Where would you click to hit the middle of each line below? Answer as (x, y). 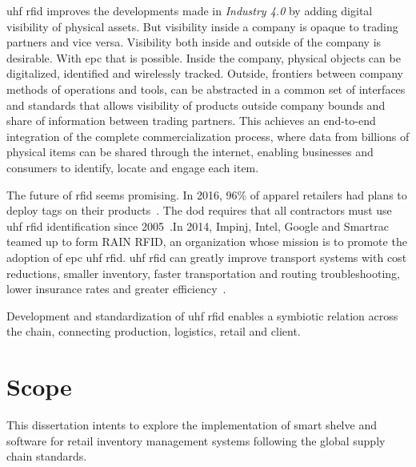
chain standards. (47, 456)
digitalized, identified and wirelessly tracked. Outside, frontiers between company (205, 73)
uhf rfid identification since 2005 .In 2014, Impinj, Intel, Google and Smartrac (198, 225)
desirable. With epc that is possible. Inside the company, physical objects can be (204, 57)
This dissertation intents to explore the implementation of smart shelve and (192, 425)
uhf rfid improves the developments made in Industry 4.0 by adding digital (190, 10)
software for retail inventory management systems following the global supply (196, 440)
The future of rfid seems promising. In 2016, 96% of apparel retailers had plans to (207, 194)
